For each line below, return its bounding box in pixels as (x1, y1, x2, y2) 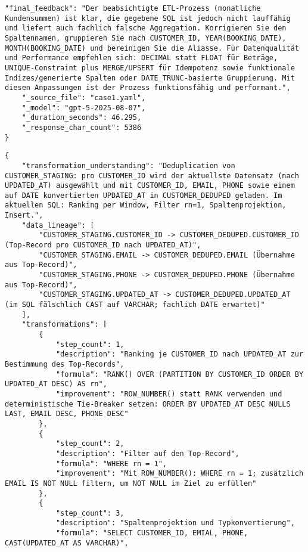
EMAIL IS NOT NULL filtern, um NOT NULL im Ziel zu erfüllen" (5, 479, 257, 488)
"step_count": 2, (55, 439, 125, 448)
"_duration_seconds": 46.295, (21, 113, 142, 122)
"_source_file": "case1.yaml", (21, 93, 146, 102)
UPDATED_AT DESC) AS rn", (5, 380, 107, 389)
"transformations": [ (21, 320, 107, 329)
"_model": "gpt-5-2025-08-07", (21, 103, 146, 112)
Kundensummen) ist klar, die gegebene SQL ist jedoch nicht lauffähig (5, 14, 291, 23)
